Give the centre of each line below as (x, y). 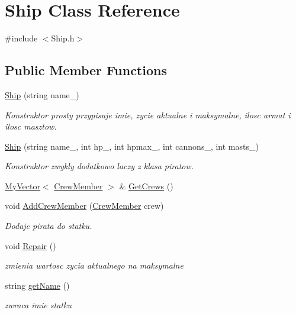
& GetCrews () (146, 185)
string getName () (37, 285)
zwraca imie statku (38, 305)
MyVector (22, 185)
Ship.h (63, 38)
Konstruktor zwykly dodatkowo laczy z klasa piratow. (99, 166)
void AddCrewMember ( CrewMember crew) (84, 206)
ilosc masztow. (31, 126)
